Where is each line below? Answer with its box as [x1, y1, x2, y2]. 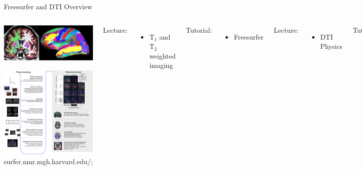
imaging [149, 60, 173, 70]
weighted [149, 50, 176, 61]
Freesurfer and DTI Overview [4, 1, 92, 11]
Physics [320, 41, 343, 51]
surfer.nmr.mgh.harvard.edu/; [4, 156, 93, 166]
